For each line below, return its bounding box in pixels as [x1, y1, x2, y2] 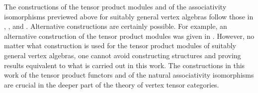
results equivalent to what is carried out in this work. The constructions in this [4, 60, 245, 70]
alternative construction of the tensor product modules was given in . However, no [4, 30, 255, 41]
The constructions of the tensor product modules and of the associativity [4, 1, 227, 11]
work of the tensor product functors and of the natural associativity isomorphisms [4, 70, 254, 80]
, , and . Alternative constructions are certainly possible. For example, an [4, 21, 227, 31]
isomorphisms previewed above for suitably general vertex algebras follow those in [4, 11, 254, 21]
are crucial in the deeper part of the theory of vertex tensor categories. [4, 79, 219, 90]
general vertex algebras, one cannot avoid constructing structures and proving [4, 50, 241, 60]
